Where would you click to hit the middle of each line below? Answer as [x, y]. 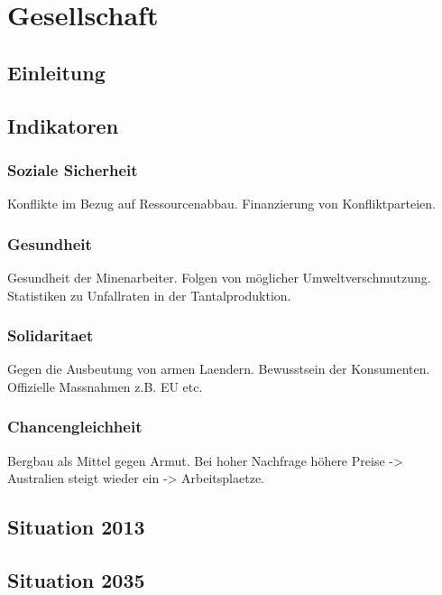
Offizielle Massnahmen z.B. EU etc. [105, 386]
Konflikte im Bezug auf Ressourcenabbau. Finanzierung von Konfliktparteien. [221, 204]
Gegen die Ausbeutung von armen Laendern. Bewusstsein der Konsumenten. [219, 369]
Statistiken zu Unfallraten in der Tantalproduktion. [149, 295]
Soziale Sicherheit [73, 169]
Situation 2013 [76, 527]
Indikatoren [63, 125]
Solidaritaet [51, 335]
